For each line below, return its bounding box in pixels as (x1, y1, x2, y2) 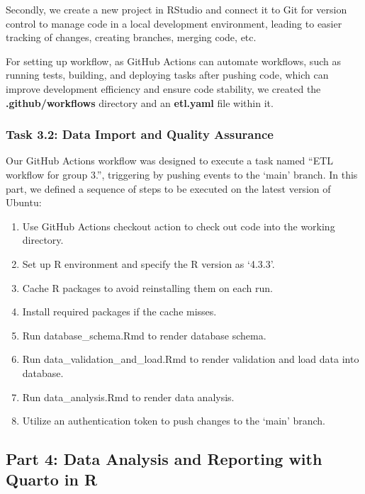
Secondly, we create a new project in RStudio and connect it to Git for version (6, 2, 347, 16)
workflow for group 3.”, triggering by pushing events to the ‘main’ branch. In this (6, 167, 358, 181)
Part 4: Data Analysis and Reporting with (6, 448, 322, 470)
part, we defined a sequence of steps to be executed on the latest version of (6, 181, 331, 196)
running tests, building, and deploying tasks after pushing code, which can (6, 67, 329, 82)
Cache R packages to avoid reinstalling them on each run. (22, 280, 273, 295)
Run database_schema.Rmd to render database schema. (22, 327, 266, 342)
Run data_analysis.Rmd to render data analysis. (22, 389, 235, 404)
